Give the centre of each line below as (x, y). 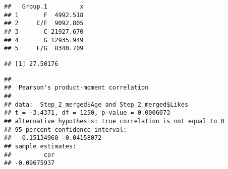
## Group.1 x (44, 7)
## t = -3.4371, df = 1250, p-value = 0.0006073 (87, 113)
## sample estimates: (40, 146)
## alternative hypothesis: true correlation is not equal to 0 (114, 121)
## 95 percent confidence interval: (66, 130)
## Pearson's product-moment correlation (76, 88)
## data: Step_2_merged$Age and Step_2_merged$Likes (96, 104)
